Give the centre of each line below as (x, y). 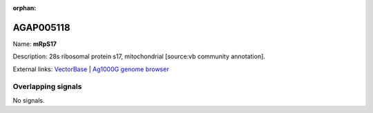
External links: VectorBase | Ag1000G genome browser (91, 69)
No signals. (29, 100)
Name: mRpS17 (35, 44)
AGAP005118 (41, 27)
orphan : (25, 8)
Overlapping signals (47, 87)
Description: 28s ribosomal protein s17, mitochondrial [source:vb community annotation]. (139, 56)
